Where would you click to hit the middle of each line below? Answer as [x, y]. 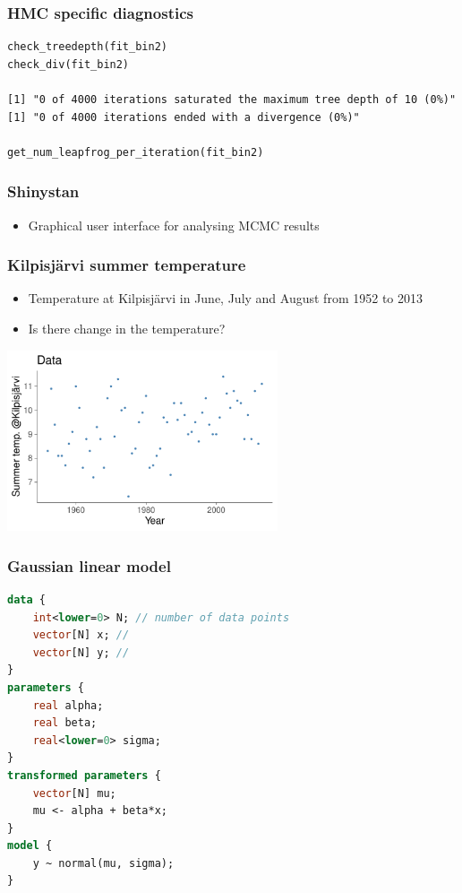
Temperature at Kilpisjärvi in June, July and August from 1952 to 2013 [225, 298]
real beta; [65, 723]
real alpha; [68, 705]
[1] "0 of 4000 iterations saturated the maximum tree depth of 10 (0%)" [232, 100]
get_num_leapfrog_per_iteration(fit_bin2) [136, 152]
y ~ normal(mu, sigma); [103, 863]
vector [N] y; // [81, 652]
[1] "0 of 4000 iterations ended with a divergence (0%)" [184, 117]
